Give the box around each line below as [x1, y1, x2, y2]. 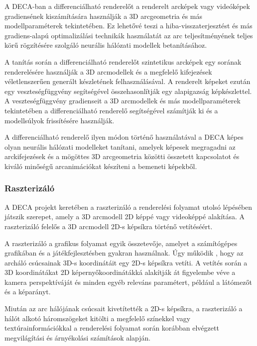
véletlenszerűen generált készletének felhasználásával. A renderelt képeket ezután [4, 76, 251, 86]
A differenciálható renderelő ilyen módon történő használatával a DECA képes [4, 132, 244, 142]
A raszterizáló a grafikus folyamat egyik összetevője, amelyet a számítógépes [4, 238, 238, 248]
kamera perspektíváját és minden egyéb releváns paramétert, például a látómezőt [4, 276, 253, 287]
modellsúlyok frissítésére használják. [4, 115, 115, 125]
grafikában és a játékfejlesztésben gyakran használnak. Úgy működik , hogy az [4, 248, 244, 258]
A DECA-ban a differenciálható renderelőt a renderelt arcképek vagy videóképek [4, 1, 250, 11]
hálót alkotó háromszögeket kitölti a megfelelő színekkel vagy [4, 313, 191, 323]
